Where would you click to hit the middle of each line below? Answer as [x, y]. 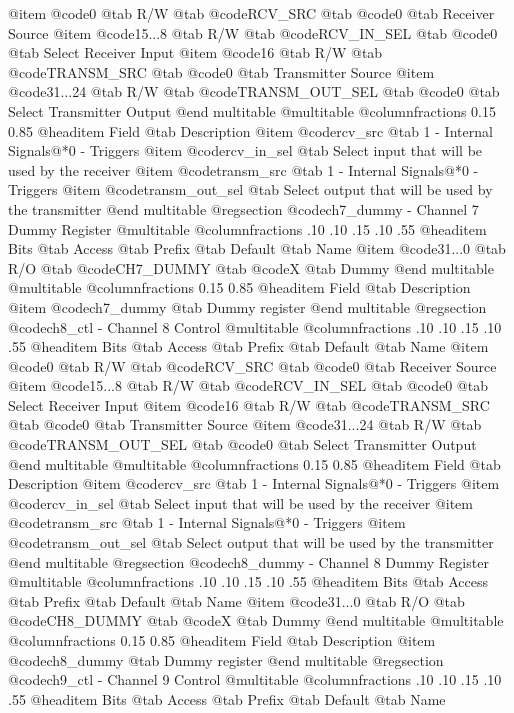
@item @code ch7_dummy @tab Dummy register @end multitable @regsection [247, 306]
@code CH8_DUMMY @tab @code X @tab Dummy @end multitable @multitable [256, 620]
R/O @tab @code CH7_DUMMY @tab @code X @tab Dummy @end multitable [251, 267]
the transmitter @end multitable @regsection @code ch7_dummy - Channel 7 [243, 208]
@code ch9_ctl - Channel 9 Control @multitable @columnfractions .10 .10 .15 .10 [255, 679]
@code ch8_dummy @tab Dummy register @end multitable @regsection [226, 659]
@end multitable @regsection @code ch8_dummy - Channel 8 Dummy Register [248, 561]
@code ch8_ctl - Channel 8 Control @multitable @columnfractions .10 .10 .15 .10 [255, 326]
